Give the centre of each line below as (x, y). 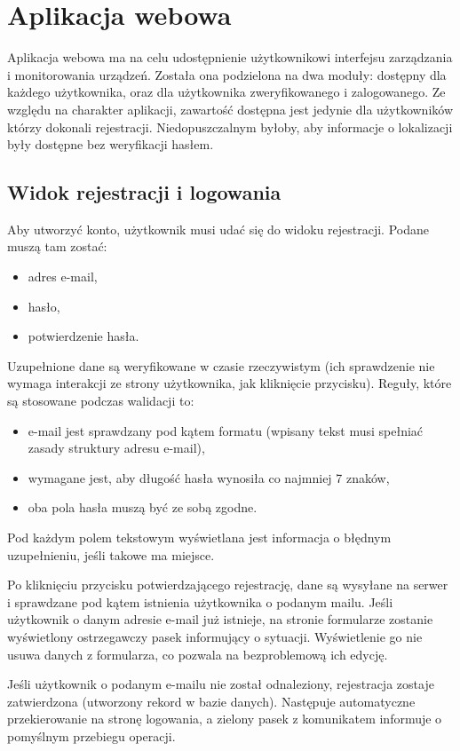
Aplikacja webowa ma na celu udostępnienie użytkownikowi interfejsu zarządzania (230, 57)
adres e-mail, (63, 277)
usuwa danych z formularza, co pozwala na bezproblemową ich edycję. (198, 654)
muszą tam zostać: (57, 246)
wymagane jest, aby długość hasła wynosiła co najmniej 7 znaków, (209, 477)
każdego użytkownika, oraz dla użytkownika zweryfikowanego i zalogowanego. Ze (226, 92)
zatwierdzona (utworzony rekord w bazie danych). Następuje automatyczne (211, 701)
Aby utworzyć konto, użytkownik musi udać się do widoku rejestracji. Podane (218, 229)
